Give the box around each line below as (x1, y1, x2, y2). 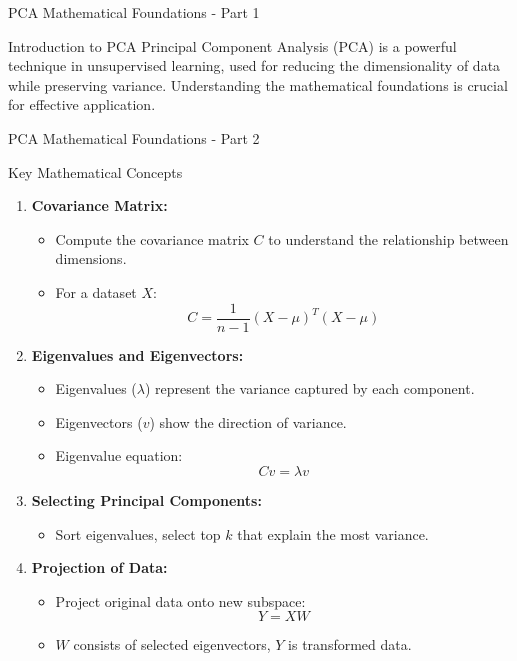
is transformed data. (288, 634, 412, 655)
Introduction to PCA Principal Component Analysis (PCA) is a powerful (8, 35, 457, 56)
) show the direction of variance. (149, 411, 347, 432)
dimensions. (55, 248, 127, 269)
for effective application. (8, 94, 156, 115)
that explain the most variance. (237, 523, 429, 544)
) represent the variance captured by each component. (144, 378, 475, 399)
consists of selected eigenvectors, (73, 634, 271, 655)
